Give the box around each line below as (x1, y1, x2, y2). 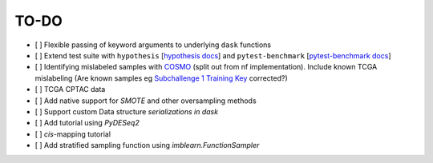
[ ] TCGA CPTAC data (34, 85, 106, 94)
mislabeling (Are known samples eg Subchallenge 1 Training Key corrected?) (34, 73, 288, 83)
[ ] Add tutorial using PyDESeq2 (34, 118, 140, 128)
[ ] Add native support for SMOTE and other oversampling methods (34, 96, 257, 105)
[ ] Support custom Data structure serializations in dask (34, 106, 219, 116)
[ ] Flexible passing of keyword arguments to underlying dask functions (34, 40, 272, 50)
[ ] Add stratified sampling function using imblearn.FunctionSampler (34, 141, 260, 150)
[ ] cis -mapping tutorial (34, 129, 111, 139)
